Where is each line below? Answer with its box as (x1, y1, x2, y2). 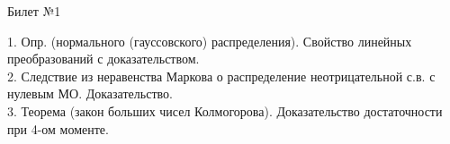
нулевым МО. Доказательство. (7, 84, 173, 103)
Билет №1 (7, 2, 61, 20)
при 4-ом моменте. (7, 119, 109, 138)
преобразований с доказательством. (7, 49, 200, 68)
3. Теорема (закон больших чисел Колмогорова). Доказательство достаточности (7, 101, 443, 120)
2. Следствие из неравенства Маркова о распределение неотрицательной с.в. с (7, 66, 436, 85)
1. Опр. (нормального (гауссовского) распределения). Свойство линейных (7, 31, 412, 50)
